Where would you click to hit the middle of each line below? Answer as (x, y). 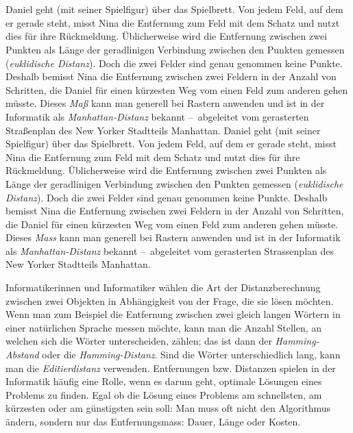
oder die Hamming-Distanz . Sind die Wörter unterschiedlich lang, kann (191, 355)
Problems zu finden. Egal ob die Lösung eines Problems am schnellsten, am (164, 394)
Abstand (22, 355)
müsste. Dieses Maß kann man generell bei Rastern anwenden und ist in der (165, 103)
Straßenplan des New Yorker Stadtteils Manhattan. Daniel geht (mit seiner (163, 130)
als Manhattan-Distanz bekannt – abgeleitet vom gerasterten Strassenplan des (170, 250)
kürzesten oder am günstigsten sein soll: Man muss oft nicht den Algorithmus (168, 408)
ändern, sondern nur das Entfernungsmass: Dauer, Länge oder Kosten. (153, 421)
